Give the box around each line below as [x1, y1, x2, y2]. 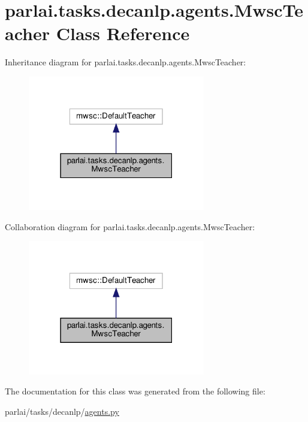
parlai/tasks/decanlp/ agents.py [5, 405, 119, 417]
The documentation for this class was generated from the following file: [5, 385, 265, 397]
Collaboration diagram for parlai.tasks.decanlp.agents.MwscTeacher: [5, 220, 255, 233]
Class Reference [56, 21, 190, 46]
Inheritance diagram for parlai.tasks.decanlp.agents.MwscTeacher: [5, 56, 246, 68]
